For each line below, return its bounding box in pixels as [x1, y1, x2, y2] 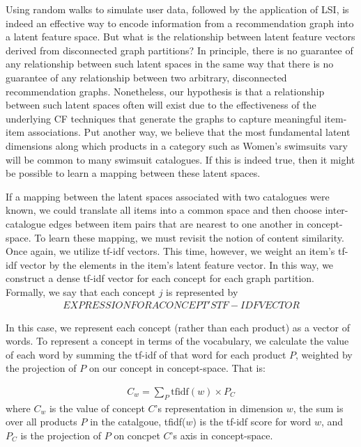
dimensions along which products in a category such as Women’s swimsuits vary [6, 138, 348, 152]
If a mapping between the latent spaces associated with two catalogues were [6, 189, 330, 203]
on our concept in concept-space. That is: [89, 361, 266, 375]
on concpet [114, 428, 160, 442]
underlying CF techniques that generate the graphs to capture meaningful [6, 111, 321, 125]
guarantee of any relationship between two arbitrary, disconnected [6, 70, 287, 84]
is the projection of [20, 428, 102, 442]
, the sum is [293, 400, 344, 415]
